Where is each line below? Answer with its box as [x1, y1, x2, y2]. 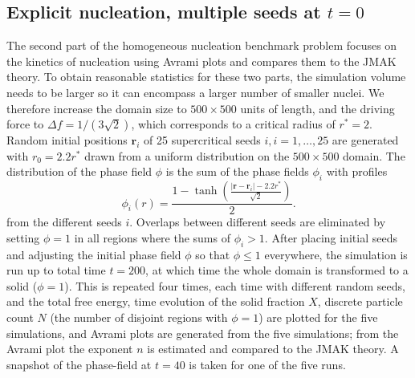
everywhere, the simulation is [264, 246, 408, 262]
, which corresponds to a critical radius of [131, 116, 336, 132]
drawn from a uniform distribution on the [84, 147, 290, 164]
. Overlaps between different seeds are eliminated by [129, 213, 386, 230]
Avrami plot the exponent [6, 340, 133, 357]
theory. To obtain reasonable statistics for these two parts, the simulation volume [6, 68, 406, 85]
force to [6, 116, 44, 132]
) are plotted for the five [258, 308, 378, 325]
